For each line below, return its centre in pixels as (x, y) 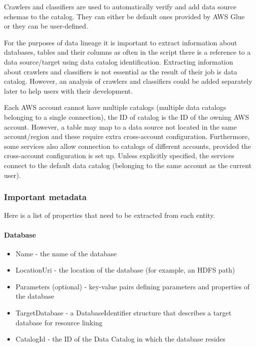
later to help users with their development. (69, 90)
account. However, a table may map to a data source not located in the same (120, 126)
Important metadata (45, 197)
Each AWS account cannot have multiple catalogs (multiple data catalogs (115, 107)
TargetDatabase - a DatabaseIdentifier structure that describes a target (124, 313)
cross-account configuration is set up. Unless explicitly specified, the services (119, 156)
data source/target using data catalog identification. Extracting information (119, 61)
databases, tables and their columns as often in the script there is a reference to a (128, 52)
